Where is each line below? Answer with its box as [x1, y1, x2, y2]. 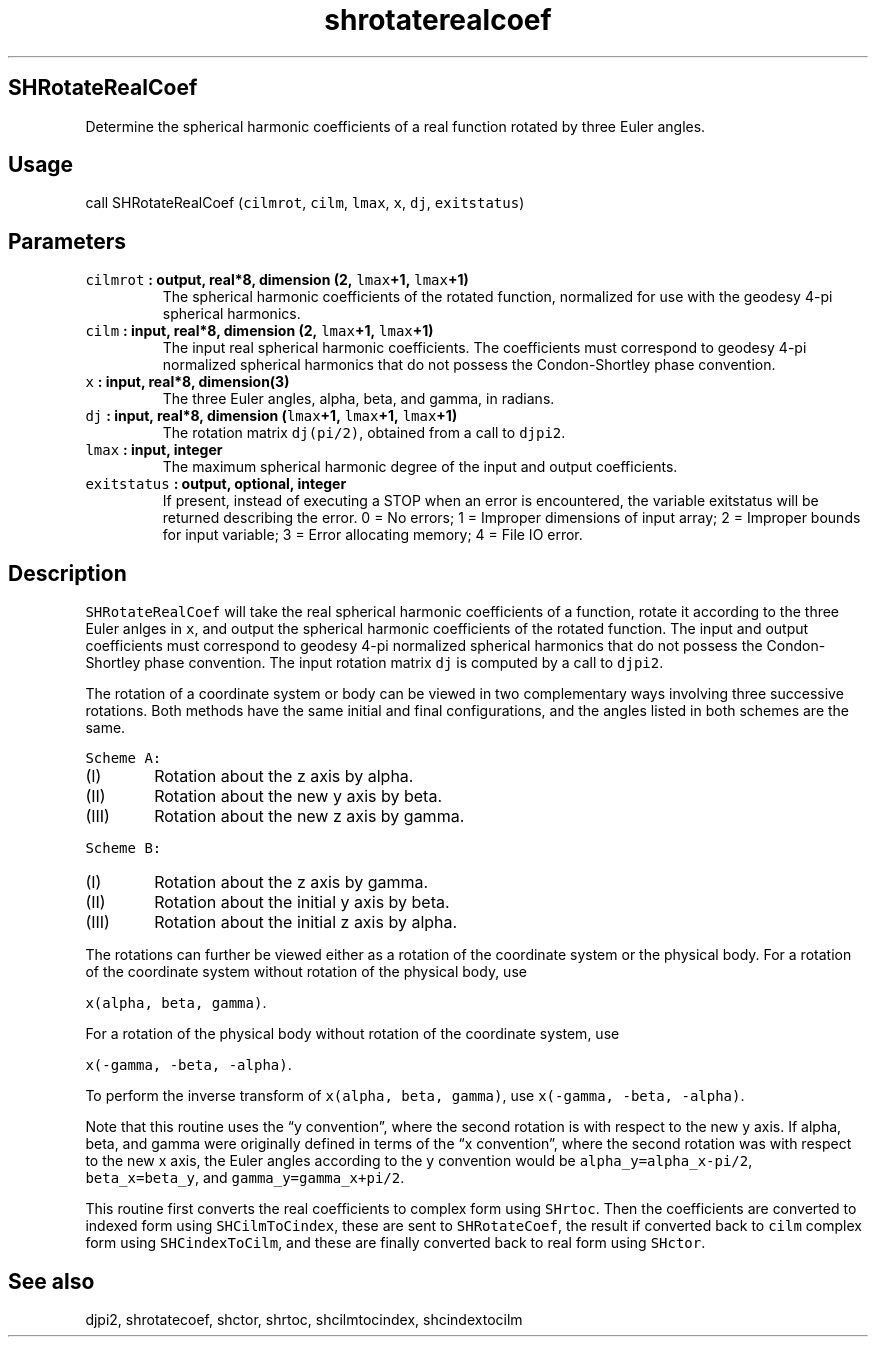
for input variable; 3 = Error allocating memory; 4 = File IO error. [162, 526, 583, 544]
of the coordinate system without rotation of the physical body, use [85, 963, 527, 981]
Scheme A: [85, 750, 162, 767]
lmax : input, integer [85, 441, 223, 459]
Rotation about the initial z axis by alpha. [154, 912, 458, 933]
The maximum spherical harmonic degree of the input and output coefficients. [162, 458, 678, 476]
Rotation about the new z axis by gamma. [154, 806, 465, 827]
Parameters [8, 228, 126, 254]
